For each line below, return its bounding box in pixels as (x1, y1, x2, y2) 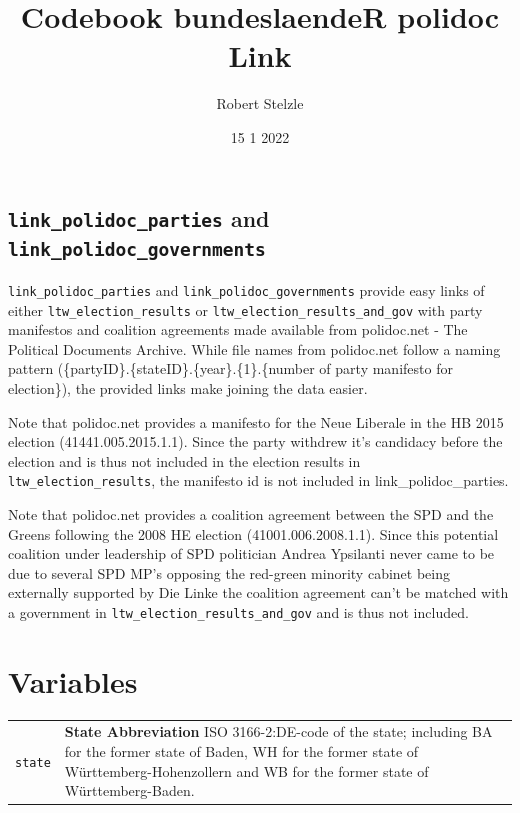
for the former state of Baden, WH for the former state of (64, 741, 419, 762)
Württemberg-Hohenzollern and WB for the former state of (64, 760, 429, 781)
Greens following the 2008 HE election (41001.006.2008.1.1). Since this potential (8, 523, 499, 544)
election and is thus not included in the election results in (8, 450, 361, 471)
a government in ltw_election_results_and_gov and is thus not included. (8, 601, 469, 622)
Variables (8, 660, 138, 701)
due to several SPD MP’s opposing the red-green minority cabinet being (8, 562, 450, 583)
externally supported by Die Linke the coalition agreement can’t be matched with (8, 582, 509, 603)
